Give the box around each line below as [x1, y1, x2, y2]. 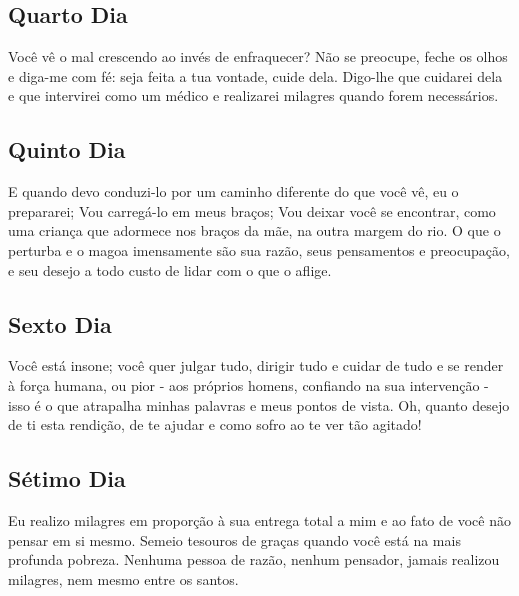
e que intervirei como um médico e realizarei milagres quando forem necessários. [8, 85, 499, 106]
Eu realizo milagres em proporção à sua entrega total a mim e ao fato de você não [8, 509, 511, 530]
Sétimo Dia [8, 463, 126, 494]
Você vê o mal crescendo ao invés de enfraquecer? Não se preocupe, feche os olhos [8, 46, 508, 67]
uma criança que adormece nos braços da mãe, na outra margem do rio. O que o [8, 220, 501, 241]
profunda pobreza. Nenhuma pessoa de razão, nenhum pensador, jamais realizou [8, 549, 500, 570]
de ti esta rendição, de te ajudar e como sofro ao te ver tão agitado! [8, 414, 422, 435]
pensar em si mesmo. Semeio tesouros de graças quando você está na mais [8, 529, 461, 550]
